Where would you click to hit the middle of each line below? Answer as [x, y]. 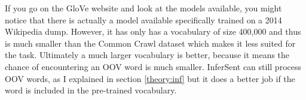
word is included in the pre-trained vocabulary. [91, 90]
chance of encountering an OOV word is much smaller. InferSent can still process [153, 66]
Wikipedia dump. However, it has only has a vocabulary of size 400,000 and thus [153, 31]
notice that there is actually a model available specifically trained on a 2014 [143, 19]
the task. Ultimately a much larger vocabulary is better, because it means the [147, 55]
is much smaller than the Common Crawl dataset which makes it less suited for [150, 43]
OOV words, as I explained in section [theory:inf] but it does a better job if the [150, 78]
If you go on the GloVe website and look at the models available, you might [143, 8]
